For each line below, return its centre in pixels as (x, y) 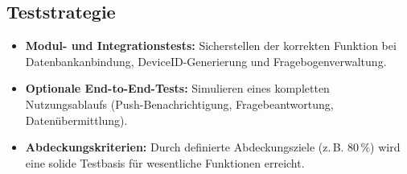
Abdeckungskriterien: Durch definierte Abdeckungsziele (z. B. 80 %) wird (213, 147)
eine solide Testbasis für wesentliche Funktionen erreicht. (165, 162)
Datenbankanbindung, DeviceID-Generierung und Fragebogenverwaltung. (206, 61)
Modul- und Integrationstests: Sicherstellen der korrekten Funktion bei (211, 46)
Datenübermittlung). (76, 120)
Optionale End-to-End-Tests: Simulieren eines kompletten (177, 88)
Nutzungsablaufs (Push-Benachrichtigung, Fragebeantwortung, (179, 104)
